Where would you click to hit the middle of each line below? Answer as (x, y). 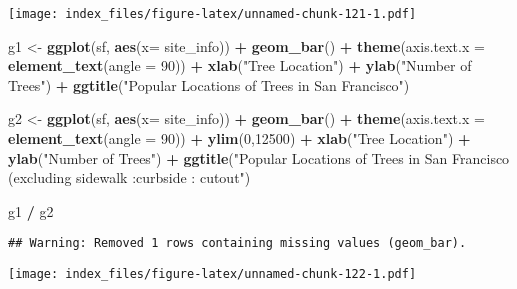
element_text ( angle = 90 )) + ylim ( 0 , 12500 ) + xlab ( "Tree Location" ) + (239, 138)
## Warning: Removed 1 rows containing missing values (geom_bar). (237, 243)
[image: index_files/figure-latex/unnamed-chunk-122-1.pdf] (212, 274)
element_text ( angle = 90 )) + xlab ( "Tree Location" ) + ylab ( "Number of (240, 65)
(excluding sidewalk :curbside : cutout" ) (129, 177)
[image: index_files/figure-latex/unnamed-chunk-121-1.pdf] (212, 14)
